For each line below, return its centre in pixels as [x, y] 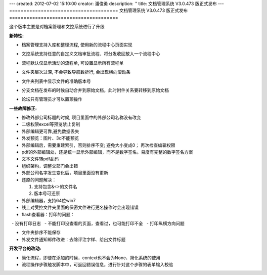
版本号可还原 [47, 193]
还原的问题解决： [39, 180]
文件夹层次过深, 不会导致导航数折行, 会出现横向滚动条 [76, 72]
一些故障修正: [23, 108]
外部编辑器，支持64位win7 [49, 200]
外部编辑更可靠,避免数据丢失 [50, 131]
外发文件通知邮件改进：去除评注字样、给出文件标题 [73, 239]
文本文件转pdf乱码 [40, 159]
